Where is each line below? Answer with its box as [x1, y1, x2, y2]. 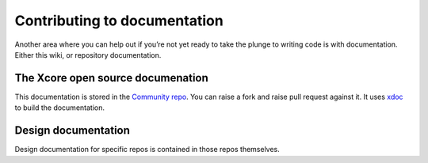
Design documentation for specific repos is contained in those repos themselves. [14, 145, 281, 154]
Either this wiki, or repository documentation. [14, 50, 162, 59]
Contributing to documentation [14, 12, 224, 29]
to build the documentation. [14, 103, 105, 112]
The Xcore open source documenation [14, 71, 209, 85]
